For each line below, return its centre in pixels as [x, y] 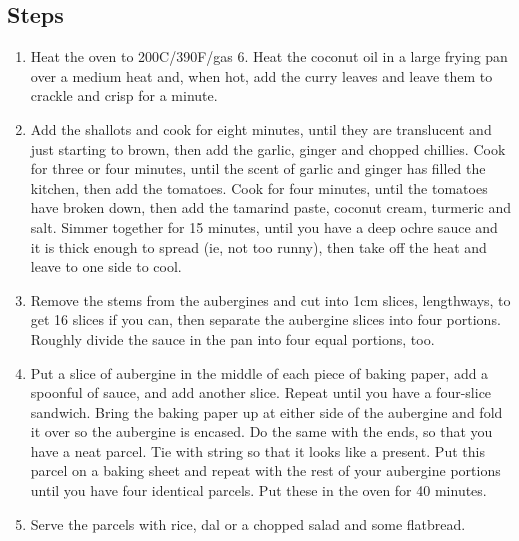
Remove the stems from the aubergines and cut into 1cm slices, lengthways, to [270, 299]
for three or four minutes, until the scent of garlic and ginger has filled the [258, 168]
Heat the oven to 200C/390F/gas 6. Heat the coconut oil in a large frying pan [269, 56]
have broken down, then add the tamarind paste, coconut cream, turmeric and [270, 207]
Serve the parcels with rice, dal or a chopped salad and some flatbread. [248, 523]
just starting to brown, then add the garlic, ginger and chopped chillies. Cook [268, 148]
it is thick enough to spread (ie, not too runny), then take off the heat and [258, 246]
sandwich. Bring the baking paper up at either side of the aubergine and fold [266, 411]
